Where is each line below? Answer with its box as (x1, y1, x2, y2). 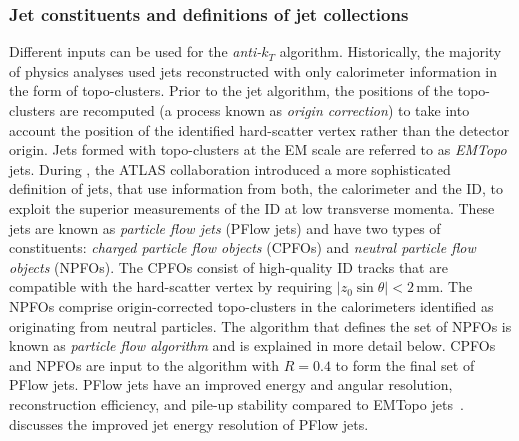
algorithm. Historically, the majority (279, 41, 502, 62)
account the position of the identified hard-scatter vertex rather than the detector (9, 119, 510, 140)
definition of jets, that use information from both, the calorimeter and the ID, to (9, 178, 504, 199)
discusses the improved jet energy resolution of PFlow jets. (9, 413, 369, 434)
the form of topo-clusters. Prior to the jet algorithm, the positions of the (9, 80, 454, 101)
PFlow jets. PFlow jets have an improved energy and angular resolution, (9, 374, 453, 395)
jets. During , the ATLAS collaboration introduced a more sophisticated (9, 158, 451, 179)
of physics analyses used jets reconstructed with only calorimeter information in (9, 60, 498, 81)
